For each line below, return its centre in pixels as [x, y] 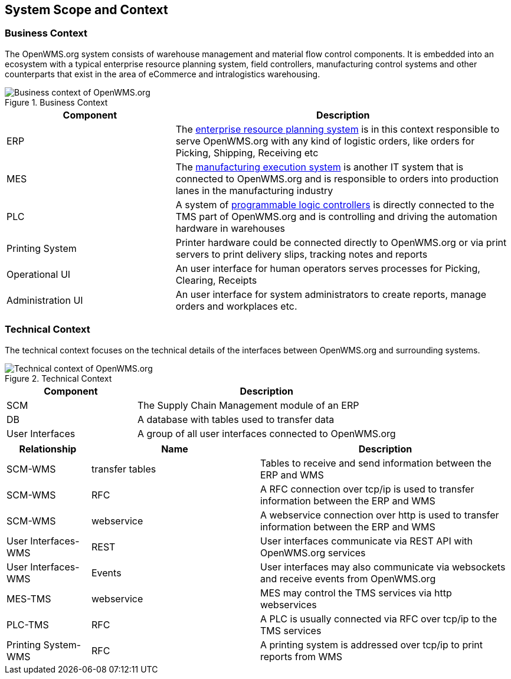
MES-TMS [29, 598]
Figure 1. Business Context [56, 102]
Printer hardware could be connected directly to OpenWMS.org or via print [341, 242]
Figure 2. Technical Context [58, 378]
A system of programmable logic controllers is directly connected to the [335, 204]
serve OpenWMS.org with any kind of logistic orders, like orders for [325, 141]
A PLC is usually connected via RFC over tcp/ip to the [379, 619]
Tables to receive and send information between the [376, 463]
